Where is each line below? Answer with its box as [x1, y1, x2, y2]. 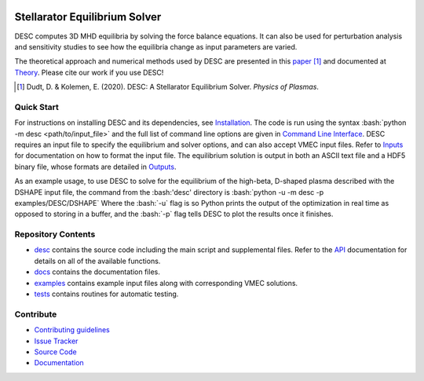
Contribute [14, 309, 57, 320]
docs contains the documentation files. [34, 267, 160, 277]
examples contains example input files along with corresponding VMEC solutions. [34, 278, 298, 288]
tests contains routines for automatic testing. [34, 289, 179, 299]
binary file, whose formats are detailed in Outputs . [14, 162, 177, 171]
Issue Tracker [34, 336, 79, 346]
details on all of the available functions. [34, 256, 161, 266]
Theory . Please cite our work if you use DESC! [14, 68, 164, 77]
